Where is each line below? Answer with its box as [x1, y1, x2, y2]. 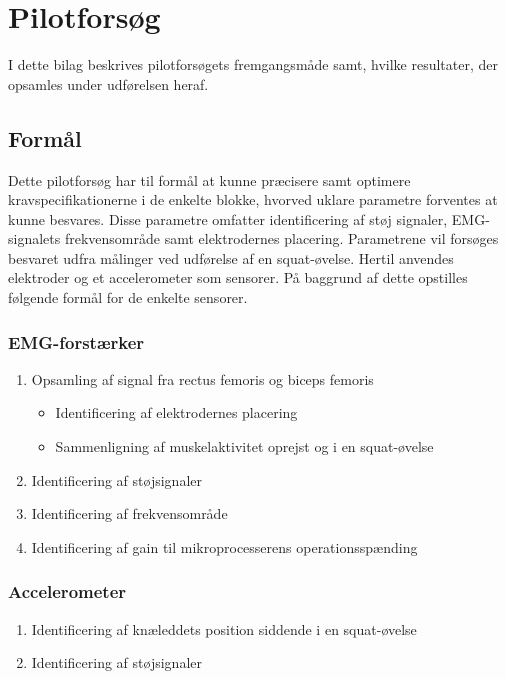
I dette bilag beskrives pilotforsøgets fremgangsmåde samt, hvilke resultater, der [8, 54, 498, 75]
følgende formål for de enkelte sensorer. [8, 287, 248, 308]
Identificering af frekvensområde [31, 503, 228, 524]
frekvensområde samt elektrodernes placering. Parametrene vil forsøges [64, 228, 499, 249]
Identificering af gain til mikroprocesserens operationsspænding [31, 536, 418, 557]
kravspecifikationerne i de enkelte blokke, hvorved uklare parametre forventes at [8, 189, 498, 210]
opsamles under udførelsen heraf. [8, 73, 209, 94]
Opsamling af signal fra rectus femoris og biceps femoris [31, 368, 374, 389]
